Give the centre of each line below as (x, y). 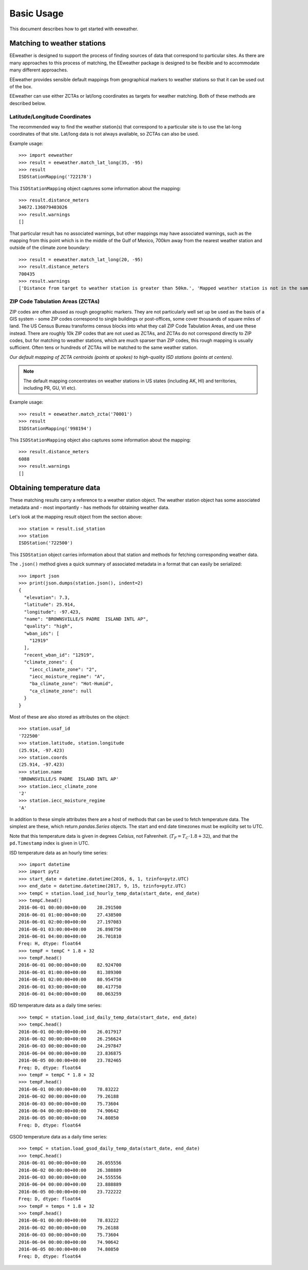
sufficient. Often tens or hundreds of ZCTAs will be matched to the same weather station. (103, 347)
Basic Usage (36, 13)
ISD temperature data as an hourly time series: (59, 853)
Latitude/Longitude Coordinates (50, 117)
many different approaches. (39, 70)
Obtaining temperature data (55, 488)
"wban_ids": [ (42, 633)
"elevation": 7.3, (47, 597)
